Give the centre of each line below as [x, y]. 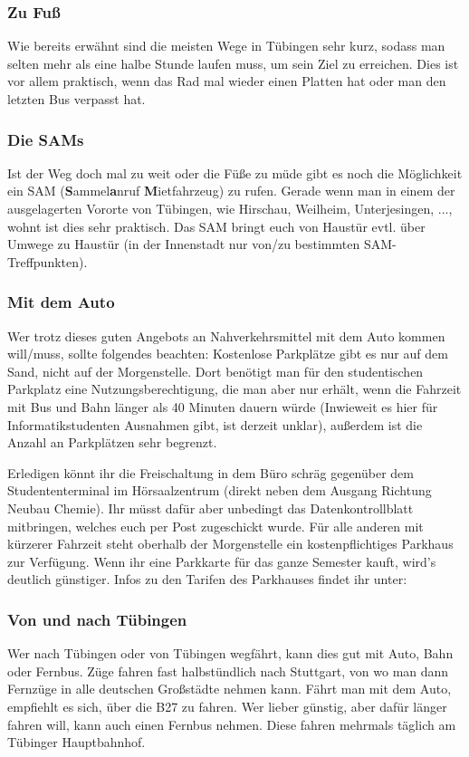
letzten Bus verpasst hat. [77, 99]
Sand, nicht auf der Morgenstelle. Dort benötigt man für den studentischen [215, 371]
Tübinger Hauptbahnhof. [77, 742]
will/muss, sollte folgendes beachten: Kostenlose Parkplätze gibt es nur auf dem [228, 354]
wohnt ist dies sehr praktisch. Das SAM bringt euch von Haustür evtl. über [216, 226]
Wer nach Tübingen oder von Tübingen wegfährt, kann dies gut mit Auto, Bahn [230, 653]
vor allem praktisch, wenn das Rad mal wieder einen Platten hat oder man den [227, 81]
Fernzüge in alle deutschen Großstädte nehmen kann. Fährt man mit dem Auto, [230, 689]
